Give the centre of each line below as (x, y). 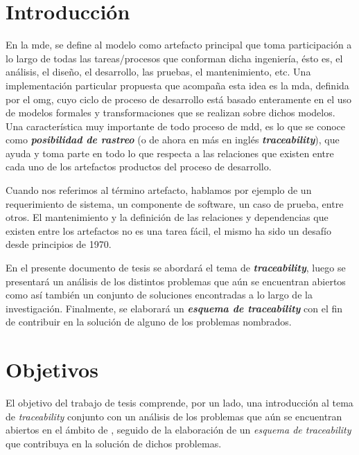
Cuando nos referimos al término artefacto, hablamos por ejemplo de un (159, 190)
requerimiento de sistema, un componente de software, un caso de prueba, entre (175, 203)
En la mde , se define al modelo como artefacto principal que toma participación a (179, 45)
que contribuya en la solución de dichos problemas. (114, 443)
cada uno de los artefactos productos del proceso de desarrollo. (139, 167)
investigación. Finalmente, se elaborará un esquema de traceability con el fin (174, 308)
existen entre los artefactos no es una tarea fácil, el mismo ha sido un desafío (168, 230)
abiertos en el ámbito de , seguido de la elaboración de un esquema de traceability (178, 430)
